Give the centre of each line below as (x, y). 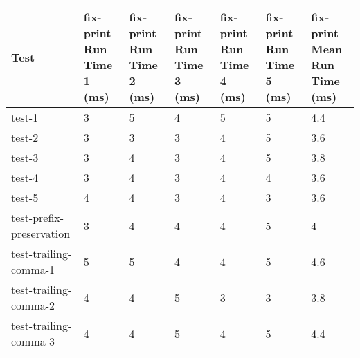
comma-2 (33, 305)
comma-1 (33, 269)
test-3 (25, 157)
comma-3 (33, 341)
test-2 (25, 137)
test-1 (25, 117)
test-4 (25, 177)
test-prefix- (38, 217)
